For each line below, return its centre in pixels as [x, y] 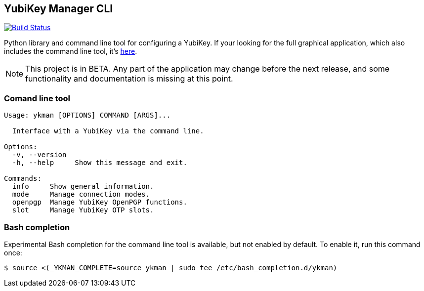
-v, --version [39, 155]
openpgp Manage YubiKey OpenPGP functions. [100, 202]
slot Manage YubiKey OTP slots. [83, 210]
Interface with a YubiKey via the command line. [108, 131]
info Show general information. [83, 187]
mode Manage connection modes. [81, 194]
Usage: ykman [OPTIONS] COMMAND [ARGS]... [87, 115]
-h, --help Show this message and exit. [100, 163]
